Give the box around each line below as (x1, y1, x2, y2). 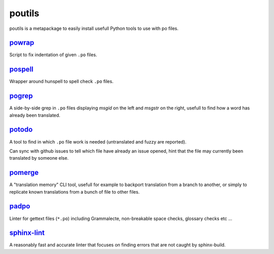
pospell (9, 65, 34, 74)
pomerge (9, 168, 39, 177)
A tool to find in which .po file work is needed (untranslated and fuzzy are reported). (9, 138, 187, 144)
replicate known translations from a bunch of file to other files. (9, 189, 140, 195)
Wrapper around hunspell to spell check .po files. (9, 79, 114, 85)
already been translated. (9, 112, 60, 118)
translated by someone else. (9, 155, 68, 161)
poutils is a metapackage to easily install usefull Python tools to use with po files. (9, 25, 179, 31)
